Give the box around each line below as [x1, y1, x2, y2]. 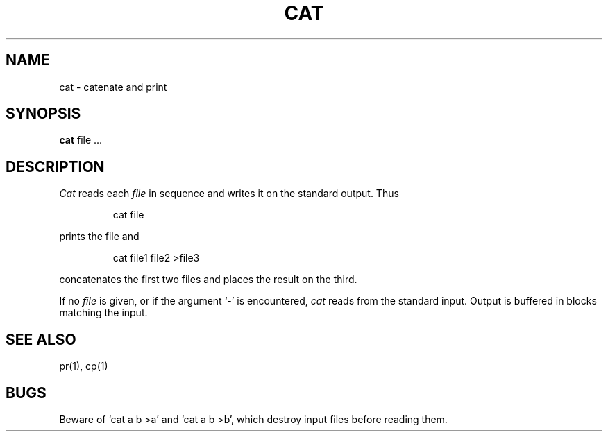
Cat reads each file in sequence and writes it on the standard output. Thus [59, 187, 399, 200]
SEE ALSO [6, 330, 76, 348]
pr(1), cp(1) [59, 360, 108, 372]
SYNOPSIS [6, 105, 81, 123]
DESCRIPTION [6, 157, 105, 175]
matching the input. [59, 307, 148, 319]
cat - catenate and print [59, 80, 167, 93]
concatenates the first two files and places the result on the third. [59, 273, 357, 286]
